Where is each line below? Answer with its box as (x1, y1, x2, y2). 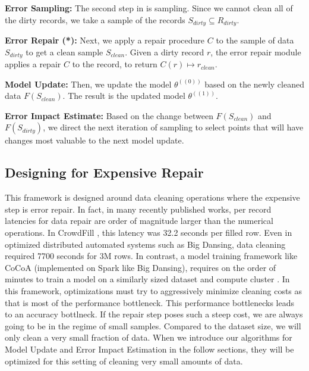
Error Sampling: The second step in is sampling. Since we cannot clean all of (5, 2, 293, 14)
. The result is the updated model (62, 89, 185, 102)
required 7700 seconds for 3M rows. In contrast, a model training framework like (5, 250, 298, 262)
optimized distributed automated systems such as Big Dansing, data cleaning (5, 238, 286, 250)
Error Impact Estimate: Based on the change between (5, 109, 213, 121)
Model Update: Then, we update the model (5, 77, 172, 90)
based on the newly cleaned (204, 77, 304, 90)
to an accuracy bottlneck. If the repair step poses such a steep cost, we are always (5, 308, 303, 320)
